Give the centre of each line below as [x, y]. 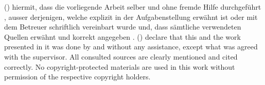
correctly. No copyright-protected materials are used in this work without [120, 66]
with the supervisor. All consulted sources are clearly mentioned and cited [121, 56]
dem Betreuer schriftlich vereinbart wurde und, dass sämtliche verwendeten [123, 27]
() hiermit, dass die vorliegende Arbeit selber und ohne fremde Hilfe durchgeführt [133, 7]
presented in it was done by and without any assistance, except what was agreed [131, 47]
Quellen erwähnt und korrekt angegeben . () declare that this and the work [122, 36]
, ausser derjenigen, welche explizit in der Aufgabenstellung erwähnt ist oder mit [131, 17]
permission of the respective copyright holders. [77, 77]
